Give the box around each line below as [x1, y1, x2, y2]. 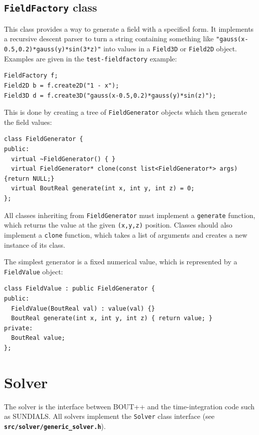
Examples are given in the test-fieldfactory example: [4, 53, 177, 63]
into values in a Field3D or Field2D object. [103, 43, 237, 54]
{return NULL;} [4, 175, 55, 182]
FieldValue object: [4, 266, 63, 276]
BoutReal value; [11, 334, 65, 342]
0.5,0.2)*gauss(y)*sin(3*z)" [4, 46, 101, 53]
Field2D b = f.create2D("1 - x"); [4, 82, 119, 89]
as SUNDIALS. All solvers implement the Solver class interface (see [4, 411, 215, 421]
